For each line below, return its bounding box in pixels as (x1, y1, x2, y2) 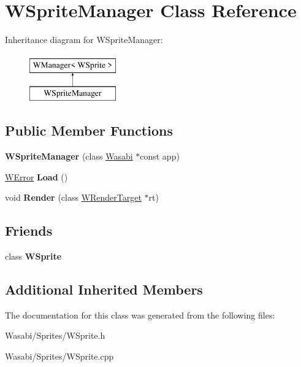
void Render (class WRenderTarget (5, 191, 142, 204)
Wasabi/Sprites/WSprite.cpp (5, 350, 114, 363)
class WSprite (5, 250, 62, 263)
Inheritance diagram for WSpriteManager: (5, 33, 163, 46)
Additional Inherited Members (5, 280, 203, 299)
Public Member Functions (5, 121, 173, 140)
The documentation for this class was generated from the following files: (5, 308, 275, 321)
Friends (5, 221, 53, 240)
